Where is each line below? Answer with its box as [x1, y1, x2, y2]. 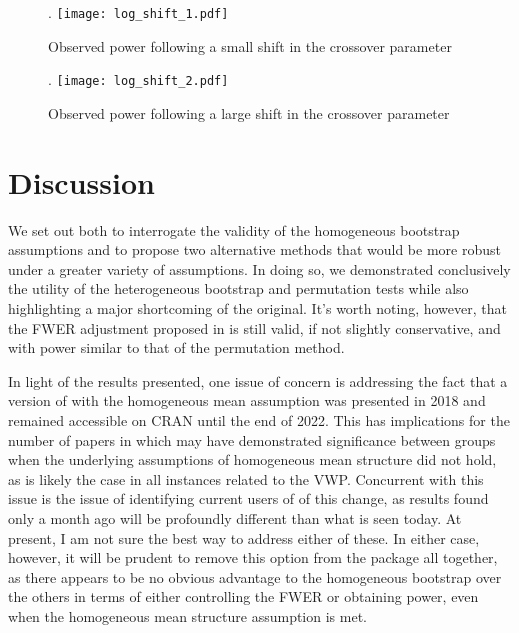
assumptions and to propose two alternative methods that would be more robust [8, 239, 501, 260]
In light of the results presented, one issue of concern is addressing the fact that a [8, 370, 508, 391]
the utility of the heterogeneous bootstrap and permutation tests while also [8, 278, 469, 299]
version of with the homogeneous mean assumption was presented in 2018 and [8, 390, 486, 411]
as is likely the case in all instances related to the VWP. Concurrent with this [8, 468, 484, 489]
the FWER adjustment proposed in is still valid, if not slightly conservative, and [8, 317, 501, 338]
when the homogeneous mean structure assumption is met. [8, 605, 367, 626]
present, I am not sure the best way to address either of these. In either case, [8, 527, 480, 548]
